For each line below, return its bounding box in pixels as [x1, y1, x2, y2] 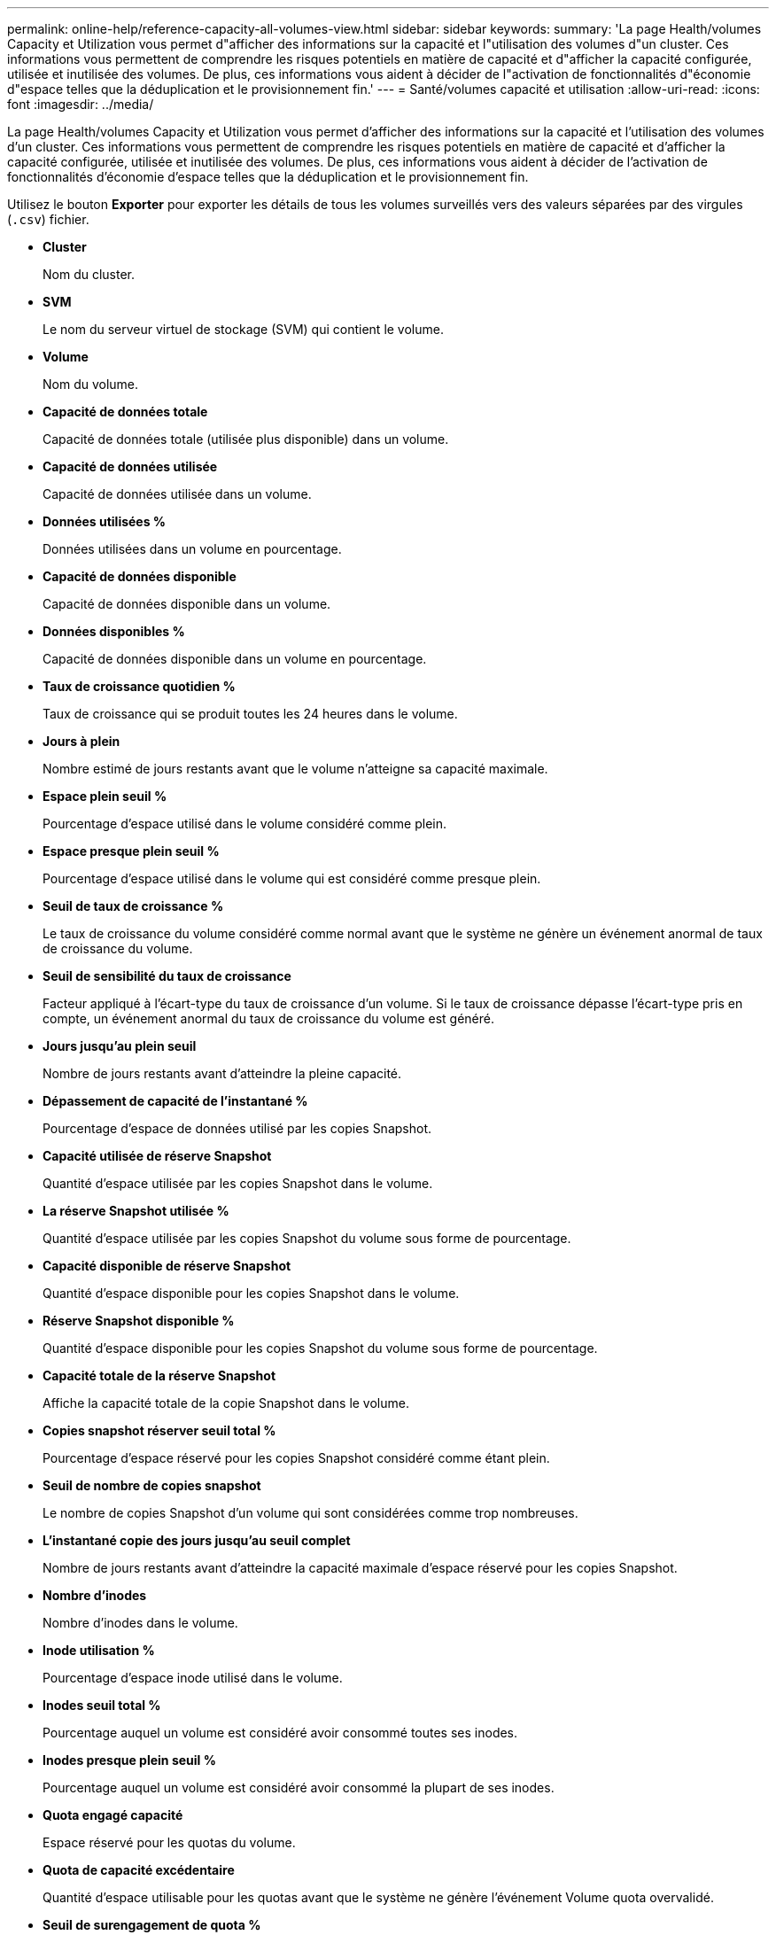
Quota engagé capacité [43, 1807, 183, 1822]
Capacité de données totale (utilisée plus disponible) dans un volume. [43, 431, 449, 447]
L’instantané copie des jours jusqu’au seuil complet [43, 1533, 351, 1548]
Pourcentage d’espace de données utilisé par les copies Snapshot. [43, 1121, 431, 1136]
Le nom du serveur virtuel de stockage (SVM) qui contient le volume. [43, 322, 444, 337]
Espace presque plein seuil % [43, 843, 220, 859]
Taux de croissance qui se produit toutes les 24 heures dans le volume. [43, 706, 458, 721]
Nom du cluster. [43, 267, 136, 282]
